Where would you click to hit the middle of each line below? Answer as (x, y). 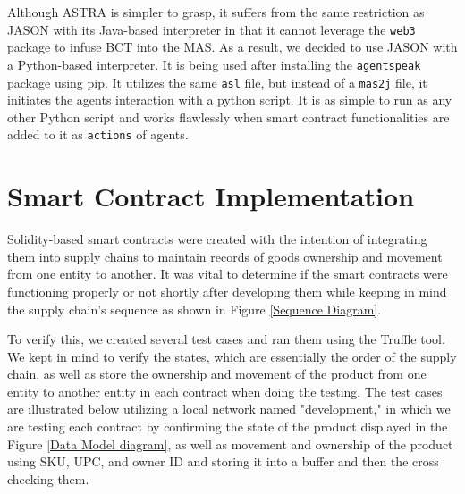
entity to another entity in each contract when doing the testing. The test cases (225, 391)
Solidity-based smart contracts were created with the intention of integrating (217, 239)
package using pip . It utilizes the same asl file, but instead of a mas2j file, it (217, 82)
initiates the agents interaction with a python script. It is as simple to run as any (230, 100)
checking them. (48, 478)
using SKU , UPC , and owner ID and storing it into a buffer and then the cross (223, 461)
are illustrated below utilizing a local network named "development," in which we (229, 409)
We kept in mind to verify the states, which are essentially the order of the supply (232, 356)
